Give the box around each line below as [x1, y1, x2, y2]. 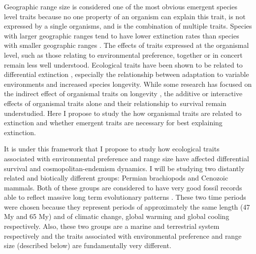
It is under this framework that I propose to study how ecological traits [4, 144, 220, 154]
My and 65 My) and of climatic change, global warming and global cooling [4, 211, 229, 221]
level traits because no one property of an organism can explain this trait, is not [4, 11, 246, 21]
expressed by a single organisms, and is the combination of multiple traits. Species [4, 21, 252, 31]
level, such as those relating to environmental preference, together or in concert [4, 49, 243, 60]
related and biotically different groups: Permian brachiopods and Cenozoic [4, 173, 228, 183]
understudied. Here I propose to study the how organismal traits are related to [4, 108, 242, 118]
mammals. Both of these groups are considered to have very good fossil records [4, 182, 242, 192]
